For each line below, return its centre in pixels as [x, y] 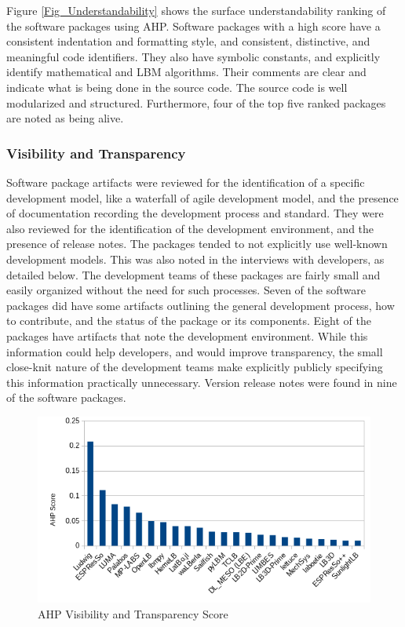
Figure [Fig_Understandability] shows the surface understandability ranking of [196, 10]
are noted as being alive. [65, 118]
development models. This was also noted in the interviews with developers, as [195, 259]
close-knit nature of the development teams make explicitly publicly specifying [195, 367]
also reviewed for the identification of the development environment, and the [190, 228]
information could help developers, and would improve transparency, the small [195, 351]
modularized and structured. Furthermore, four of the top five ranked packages [196, 102]
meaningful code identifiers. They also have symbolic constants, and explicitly [193, 56]
